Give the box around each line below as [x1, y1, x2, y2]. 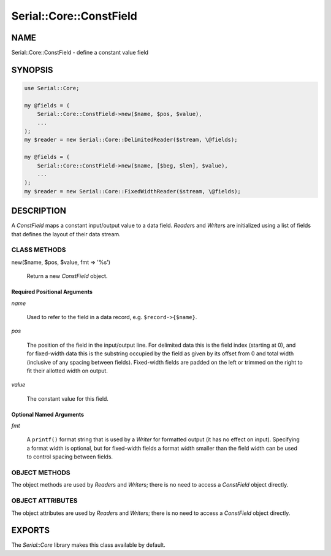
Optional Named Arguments [11, 411, 85, 418]
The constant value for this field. [26, 395, 108, 402]
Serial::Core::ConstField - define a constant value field [11, 49, 149, 56]
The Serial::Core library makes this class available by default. [11, 541, 165, 549]
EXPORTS [11, 525, 50, 536]
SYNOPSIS [11, 64, 53, 75]
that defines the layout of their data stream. [11, 230, 121, 237]
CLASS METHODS [11, 245, 67, 254]
